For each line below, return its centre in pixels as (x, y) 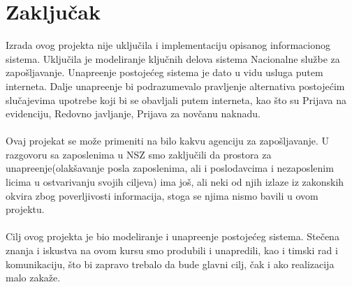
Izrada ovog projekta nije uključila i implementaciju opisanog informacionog (168, 45)
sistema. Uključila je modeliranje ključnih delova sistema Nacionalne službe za (173, 58)
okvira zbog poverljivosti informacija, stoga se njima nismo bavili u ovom (162, 195)
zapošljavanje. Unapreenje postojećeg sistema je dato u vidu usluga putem (164, 72)
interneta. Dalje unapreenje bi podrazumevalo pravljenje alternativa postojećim (175, 86)
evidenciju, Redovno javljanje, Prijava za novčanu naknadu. (133, 113)
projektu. (25, 209)
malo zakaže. (33, 278)
